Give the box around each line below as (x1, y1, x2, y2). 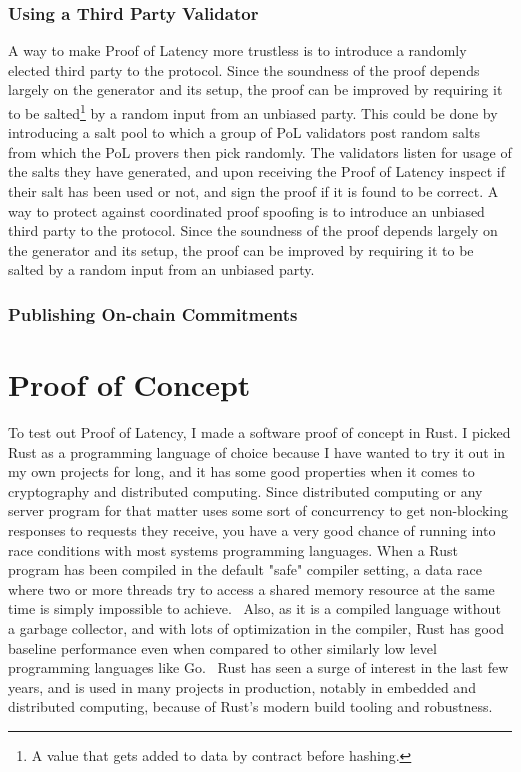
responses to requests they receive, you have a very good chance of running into (8, 519, 496, 540)
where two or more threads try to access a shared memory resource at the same (8, 578, 495, 599)
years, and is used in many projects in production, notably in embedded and (8, 676, 476, 697)
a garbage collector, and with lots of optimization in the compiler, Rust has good (8, 617, 504, 638)
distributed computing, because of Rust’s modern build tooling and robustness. (8, 696, 493, 717)
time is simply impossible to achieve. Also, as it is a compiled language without (8, 598, 501, 619)
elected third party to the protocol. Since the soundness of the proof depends (8, 59, 480, 80)
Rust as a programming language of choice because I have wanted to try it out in (8, 441, 506, 462)
